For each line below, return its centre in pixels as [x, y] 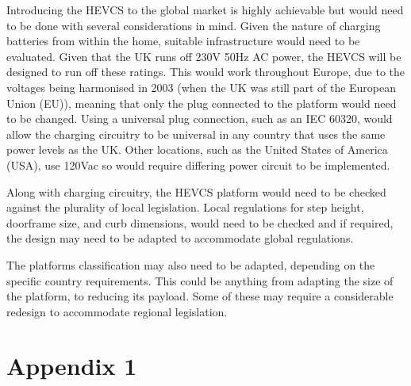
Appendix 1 [72, 366]
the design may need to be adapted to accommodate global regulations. [180, 238]
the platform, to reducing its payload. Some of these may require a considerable [200, 296]
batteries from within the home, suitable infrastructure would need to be [183, 41]
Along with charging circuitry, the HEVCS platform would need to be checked [196, 191]
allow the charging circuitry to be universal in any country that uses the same [196, 134]
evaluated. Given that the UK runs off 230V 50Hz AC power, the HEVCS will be [204, 56]
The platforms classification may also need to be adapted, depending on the [191, 264]
